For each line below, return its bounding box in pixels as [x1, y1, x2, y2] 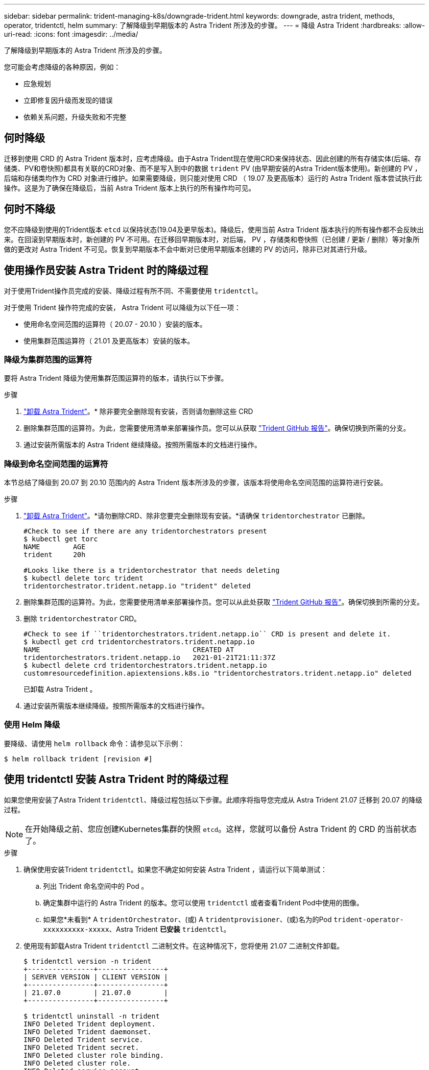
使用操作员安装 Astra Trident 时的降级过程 [4, 264, 208, 277]
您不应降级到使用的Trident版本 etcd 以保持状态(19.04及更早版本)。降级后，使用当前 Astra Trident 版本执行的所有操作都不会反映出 [4, 225, 424, 234]
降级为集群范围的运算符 [4, 354, 92, 365]
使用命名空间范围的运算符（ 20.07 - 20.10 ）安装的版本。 [24, 319, 207, 328]
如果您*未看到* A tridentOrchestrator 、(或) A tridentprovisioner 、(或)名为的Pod [43, 915, 332, 924]
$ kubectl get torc [24, 535, 98, 543]
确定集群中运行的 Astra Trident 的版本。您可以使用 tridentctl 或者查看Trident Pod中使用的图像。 [43, 898, 363, 907]
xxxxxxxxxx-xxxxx [43, 925, 109, 933]
